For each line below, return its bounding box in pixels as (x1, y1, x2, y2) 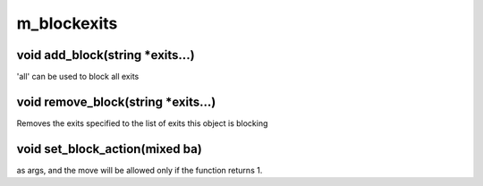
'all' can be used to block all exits (16, 72, 140, 82)
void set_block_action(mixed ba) (16, 141, 203, 156)
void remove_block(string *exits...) (16, 94, 216, 109)
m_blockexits (16, 13, 118, 33)
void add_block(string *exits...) (16, 47, 196, 63)
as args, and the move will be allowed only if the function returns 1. (16, 165, 263, 175)
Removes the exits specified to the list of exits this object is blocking (16, 117, 268, 129)
